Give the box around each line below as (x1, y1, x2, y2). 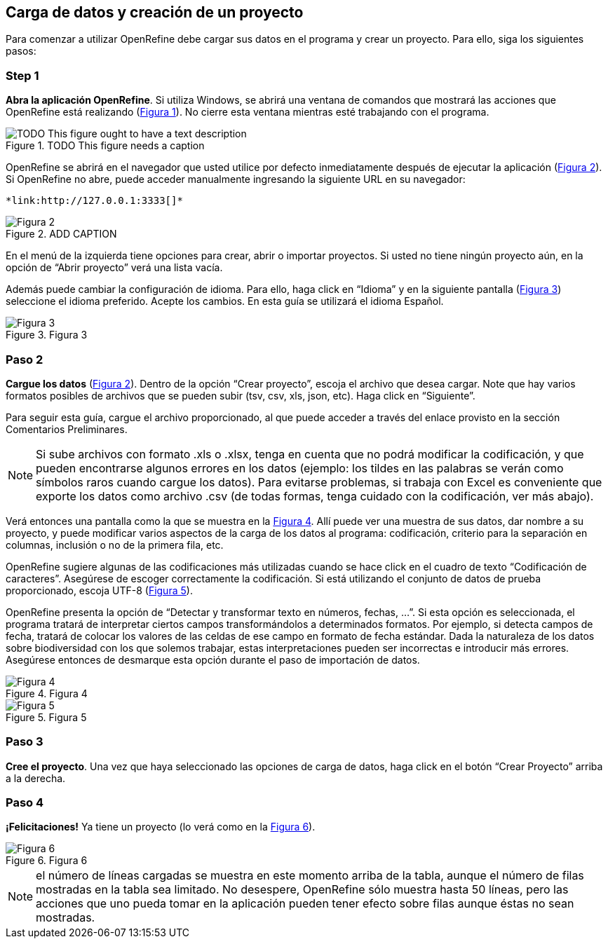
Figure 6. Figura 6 (6, 854, 88, 867)
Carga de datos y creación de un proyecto (6, 4, 304, 21)
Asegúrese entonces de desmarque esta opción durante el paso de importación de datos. (6, 653, 420, 666)
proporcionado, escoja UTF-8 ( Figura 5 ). (6, 584, 193, 596)
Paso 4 (6, 795, 44, 810)
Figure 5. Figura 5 (6, 711, 87, 723)
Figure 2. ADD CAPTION (6, 228, 117, 240)
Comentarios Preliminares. (6, 423, 128, 435)
